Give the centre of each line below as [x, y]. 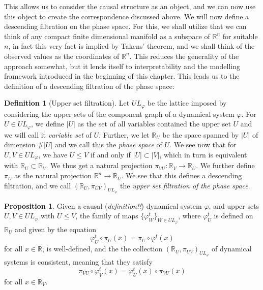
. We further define [225, 165]
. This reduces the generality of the [184, 56]
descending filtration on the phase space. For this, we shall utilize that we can [125, 26]
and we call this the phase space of [108, 144]
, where [189, 216]
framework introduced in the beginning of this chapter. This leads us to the [122, 76]
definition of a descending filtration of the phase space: [89, 86]
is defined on [233, 216]
